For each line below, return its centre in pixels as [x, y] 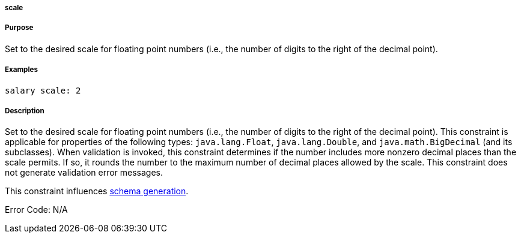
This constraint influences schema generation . [97, 191]
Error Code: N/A [36, 210]
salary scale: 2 [43, 90]
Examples [21, 70]
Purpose [19, 28]
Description [25, 111]
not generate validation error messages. [84, 173]
